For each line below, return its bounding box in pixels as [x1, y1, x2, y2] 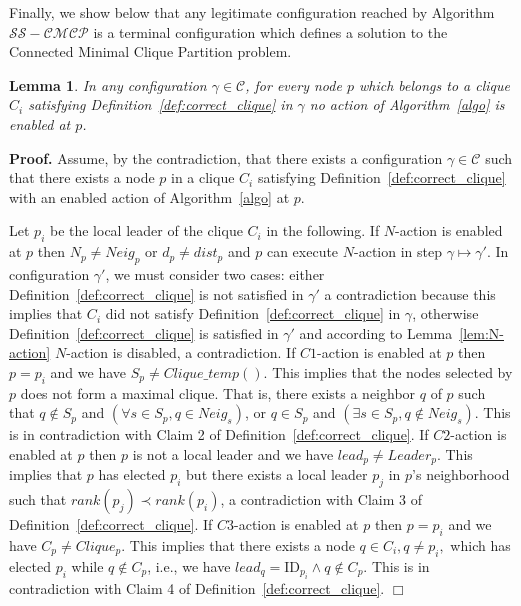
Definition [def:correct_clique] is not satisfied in [9, 283, 304, 304]
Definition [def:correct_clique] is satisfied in [9, 322, 279, 343]
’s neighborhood [412, 464, 510, 485]
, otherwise [412, 303, 479, 324]
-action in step [354, 241, 442, 262]
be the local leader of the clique [49, 220, 243, 241]
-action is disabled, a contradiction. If [66, 342, 296, 363]
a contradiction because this [324, 283, 496, 304]
